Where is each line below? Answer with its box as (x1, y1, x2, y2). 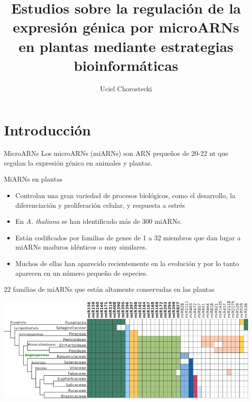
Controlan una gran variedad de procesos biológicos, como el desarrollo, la (15, 190, 236, 200)
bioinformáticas (74, 55, 178, 75)
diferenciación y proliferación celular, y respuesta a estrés (15, 200, 185, 210)
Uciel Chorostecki (100, 83, 152, 93)
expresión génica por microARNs (13, 17, 239, 37)
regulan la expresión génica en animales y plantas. (4, 157, 153, 167)
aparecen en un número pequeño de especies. (15, 268, 148, 278)
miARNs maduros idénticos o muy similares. (15, 242, 147, 252)
